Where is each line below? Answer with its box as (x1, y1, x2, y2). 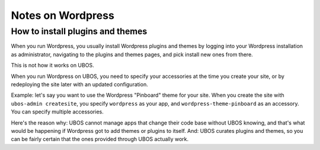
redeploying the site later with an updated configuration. (11, 80, 148, 88)
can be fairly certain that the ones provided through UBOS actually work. (11, 136, 189, 143)
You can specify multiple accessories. (11, 108, 104, 115)
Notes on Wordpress (11, 9, 115, 22)
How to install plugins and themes (11, 26, 148, 37)
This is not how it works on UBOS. (11, 62, 94, 69)
